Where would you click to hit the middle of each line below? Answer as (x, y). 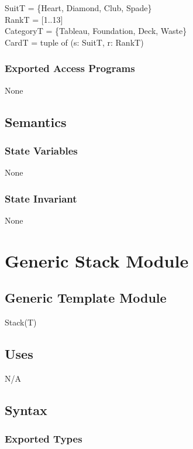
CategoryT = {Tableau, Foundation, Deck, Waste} (96, 31)
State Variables (41, 150)
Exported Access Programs (70, 68)
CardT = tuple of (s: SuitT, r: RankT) (74, 42)
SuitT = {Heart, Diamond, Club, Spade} (78, 8)
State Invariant (41, 198)
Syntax (26, 409)
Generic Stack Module (97, 260)
